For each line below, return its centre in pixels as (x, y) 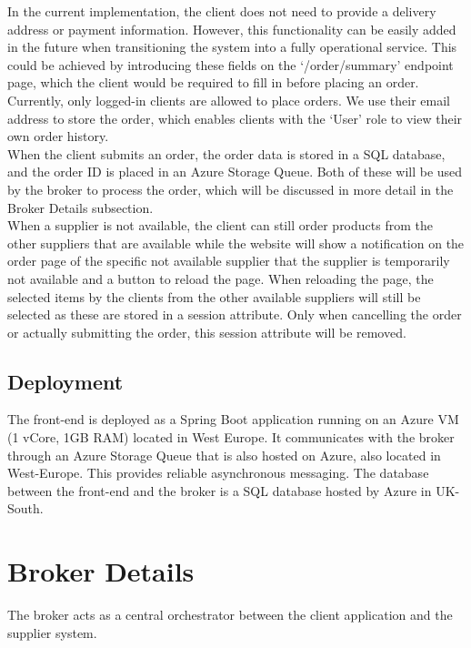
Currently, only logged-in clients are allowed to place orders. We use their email (229, 100)
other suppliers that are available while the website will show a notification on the (236, 243)
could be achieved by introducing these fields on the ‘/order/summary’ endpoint (230, 64)
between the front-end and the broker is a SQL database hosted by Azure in (220, 490)
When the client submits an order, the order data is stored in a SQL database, (226, 153)
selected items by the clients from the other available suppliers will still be (214, 296)
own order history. (58, 136)
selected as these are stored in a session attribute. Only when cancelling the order (235, 314)
